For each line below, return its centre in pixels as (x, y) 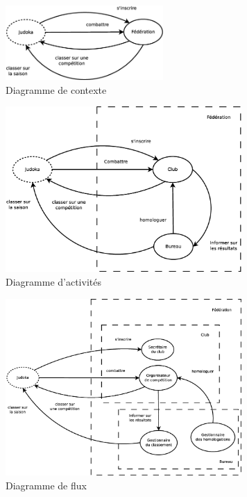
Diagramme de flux (46, 485)
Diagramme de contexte (56, 89)
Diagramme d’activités (53, 281)
